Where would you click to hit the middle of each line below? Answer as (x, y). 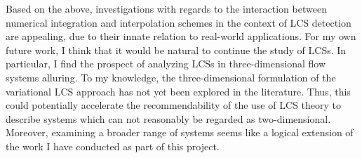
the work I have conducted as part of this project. (113, 146)
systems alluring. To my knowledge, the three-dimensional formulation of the (171, 77)
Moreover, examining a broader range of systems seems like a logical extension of (180, 132)
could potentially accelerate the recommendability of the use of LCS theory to (173, 105)
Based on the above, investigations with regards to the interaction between (166, 8)
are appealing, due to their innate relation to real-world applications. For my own (181, 36)
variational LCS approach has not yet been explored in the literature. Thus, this (178, 91)
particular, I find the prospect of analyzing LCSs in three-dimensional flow (166, 64)
